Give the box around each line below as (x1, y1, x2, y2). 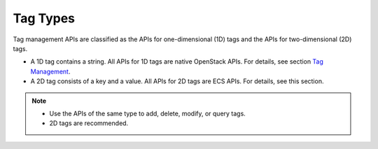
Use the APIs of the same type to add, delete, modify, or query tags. (49, 109, 246, 118)
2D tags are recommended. (49, 119, 129, 127)
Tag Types (13, 10, 76, 26)
